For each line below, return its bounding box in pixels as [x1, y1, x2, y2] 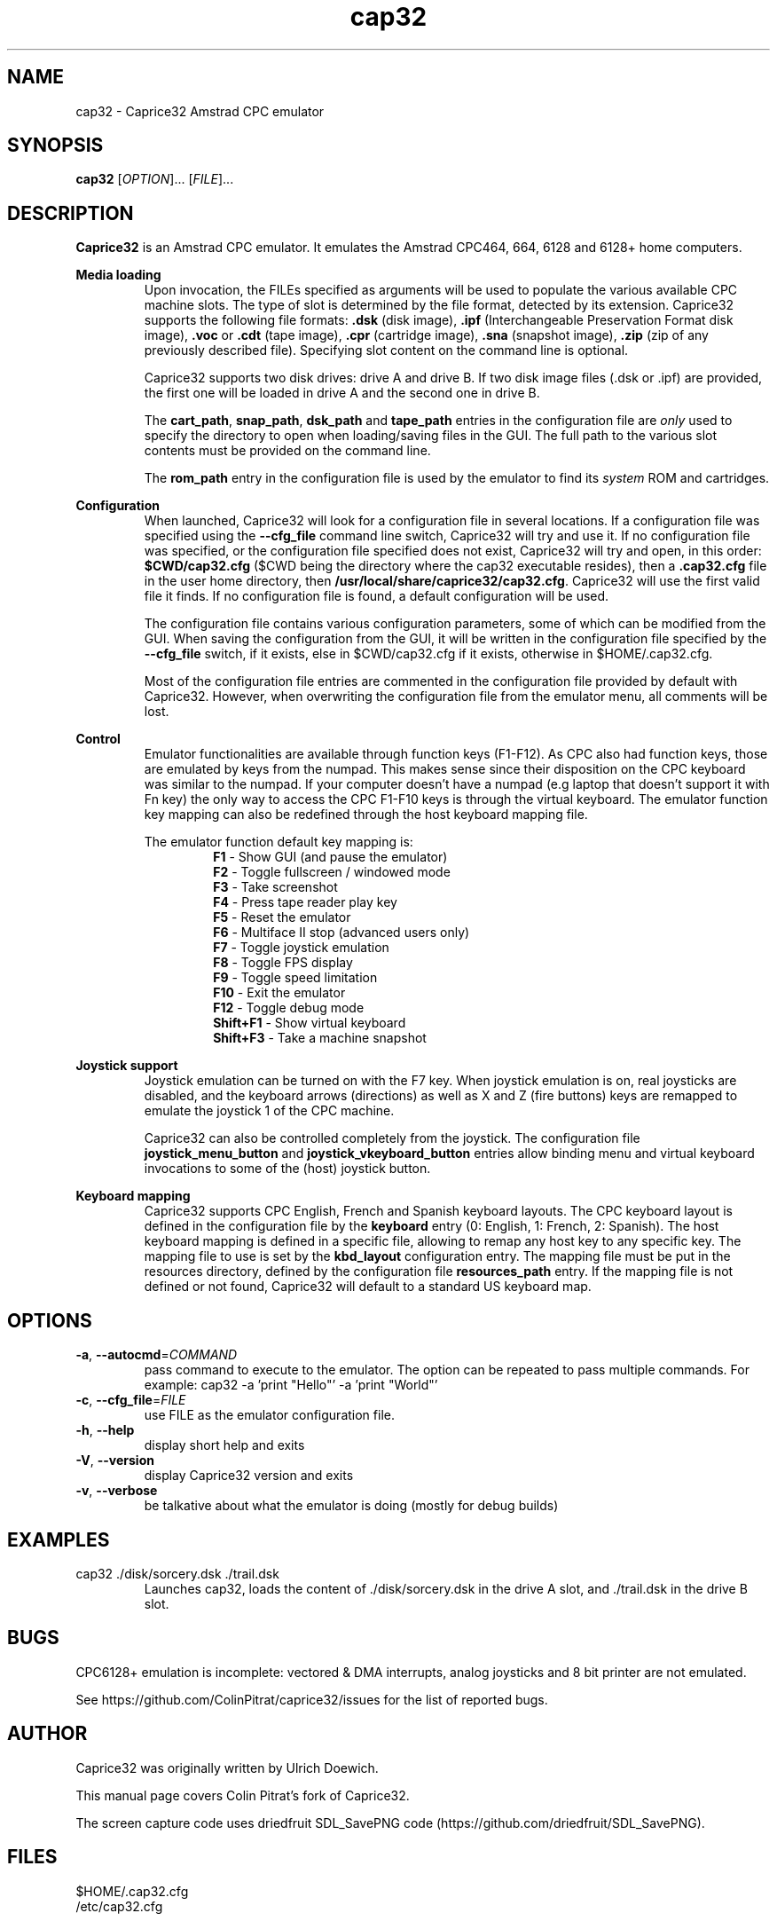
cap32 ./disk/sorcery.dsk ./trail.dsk [75, 1565, 279, 1581]
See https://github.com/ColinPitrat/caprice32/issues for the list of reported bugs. [75, 1691, 548, 1707]
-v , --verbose [75, 1483, 158, 1499]
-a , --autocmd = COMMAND [75, 1347, 238, 1363]
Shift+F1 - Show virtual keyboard [213, 1015, 406, 1031]
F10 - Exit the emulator [213, 985, 346, 1001]
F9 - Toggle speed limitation [213, 970, 378, 986]
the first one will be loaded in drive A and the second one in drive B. [144, 385, 540, 401]
